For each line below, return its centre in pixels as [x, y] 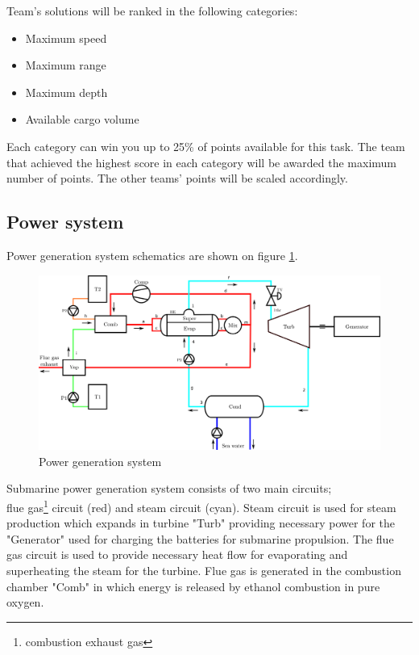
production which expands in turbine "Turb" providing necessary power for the [201, 523]
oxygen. [25, 602]
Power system [65, 222]
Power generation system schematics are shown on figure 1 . [152, 255]
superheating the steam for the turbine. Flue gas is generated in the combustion [204, 570]
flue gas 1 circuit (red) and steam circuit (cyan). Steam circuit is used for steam [201, 506]
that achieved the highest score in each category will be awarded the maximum [201, 162]
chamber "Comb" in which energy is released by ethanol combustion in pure [193, 586]
